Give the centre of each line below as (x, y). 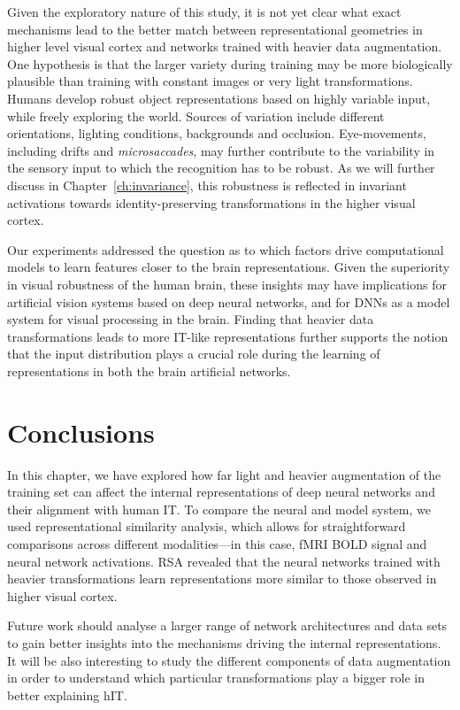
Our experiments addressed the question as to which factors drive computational (226, 249)
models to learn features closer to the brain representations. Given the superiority (229, 267)
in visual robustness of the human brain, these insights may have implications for (227, 284)
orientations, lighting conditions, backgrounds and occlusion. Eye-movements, (217, 133)
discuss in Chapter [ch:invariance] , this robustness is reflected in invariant (207, 185)
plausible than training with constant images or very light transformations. (210, 81)
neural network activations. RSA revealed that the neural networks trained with (224, 561)
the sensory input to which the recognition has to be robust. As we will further (221, 168)
